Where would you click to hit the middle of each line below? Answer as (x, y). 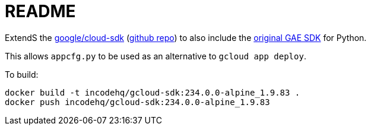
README (40, 11)
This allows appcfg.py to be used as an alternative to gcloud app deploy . (156, 56)
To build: (22, 74)
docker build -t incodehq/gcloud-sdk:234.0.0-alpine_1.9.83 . (153, 92)
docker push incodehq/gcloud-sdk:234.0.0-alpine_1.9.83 (137, 102)
